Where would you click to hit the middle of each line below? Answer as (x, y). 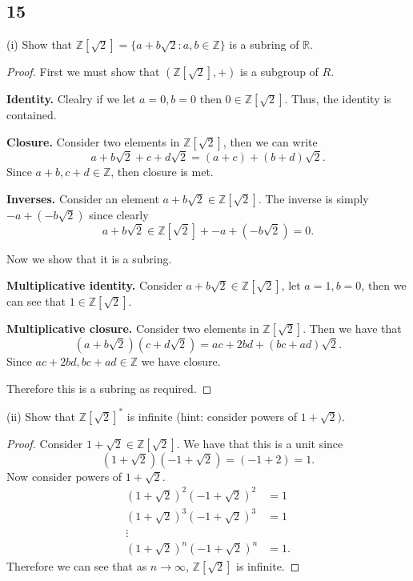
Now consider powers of (64, 476)
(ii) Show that (41, 416)
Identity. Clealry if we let (71, 99)
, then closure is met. (162, 171)
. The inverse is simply (313, 198)
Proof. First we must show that (83, 72)
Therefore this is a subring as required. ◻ (109, 388)
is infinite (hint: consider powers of (212, 416)
